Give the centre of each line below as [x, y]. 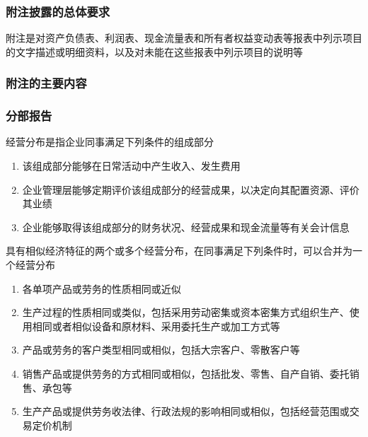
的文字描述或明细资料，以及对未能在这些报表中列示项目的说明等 [154, 51]
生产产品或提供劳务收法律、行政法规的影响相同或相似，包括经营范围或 [186, 411]
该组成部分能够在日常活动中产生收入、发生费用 [131, 166]
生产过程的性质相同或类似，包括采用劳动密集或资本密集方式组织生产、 [186, 312]
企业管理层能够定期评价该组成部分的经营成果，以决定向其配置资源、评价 [191, 189]
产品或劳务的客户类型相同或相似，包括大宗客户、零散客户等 [161, 350]
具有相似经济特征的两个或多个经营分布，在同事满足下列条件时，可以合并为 [179, 251]
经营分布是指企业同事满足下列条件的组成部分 [110, 142]
